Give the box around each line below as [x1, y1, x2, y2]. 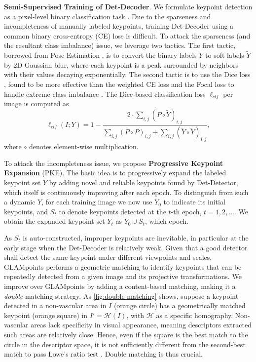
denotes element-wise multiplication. [29, 141, 139, 152]
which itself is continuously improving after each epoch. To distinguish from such [4, 187, 249, 197]
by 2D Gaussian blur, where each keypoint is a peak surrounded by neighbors [4, 59, 238, 70]
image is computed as [4, 98, 69, 109]
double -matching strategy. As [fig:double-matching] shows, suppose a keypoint [4, 290, 239, 301]
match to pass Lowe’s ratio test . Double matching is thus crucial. [4, 349, 203, 359]
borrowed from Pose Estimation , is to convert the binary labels [4, 50, 197, 60]
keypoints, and [4, 206, 48, 216]
